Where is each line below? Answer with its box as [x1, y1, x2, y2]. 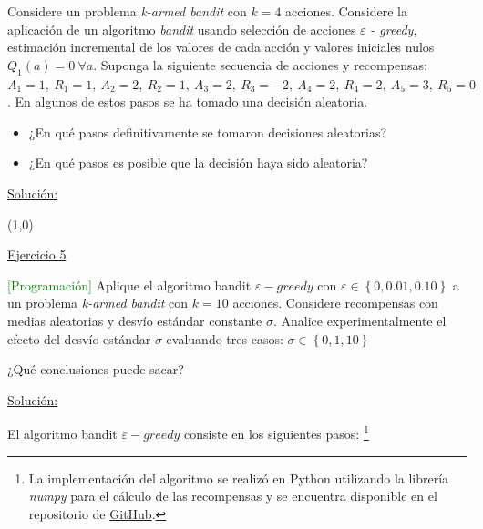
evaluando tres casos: [166, 329, 283, 348]
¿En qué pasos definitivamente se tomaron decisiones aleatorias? [28, 122, 387, 141]
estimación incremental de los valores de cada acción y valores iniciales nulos [7, 37, 435, 56]
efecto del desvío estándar [7, 329, 151, 348]
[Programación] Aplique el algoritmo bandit [7, 275, 252, 294]
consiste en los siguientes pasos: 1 [184, 422, 369, 443]
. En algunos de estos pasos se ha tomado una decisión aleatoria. [7, 92, 368, 111]
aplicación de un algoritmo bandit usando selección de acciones [7, 19, 356, 38]
